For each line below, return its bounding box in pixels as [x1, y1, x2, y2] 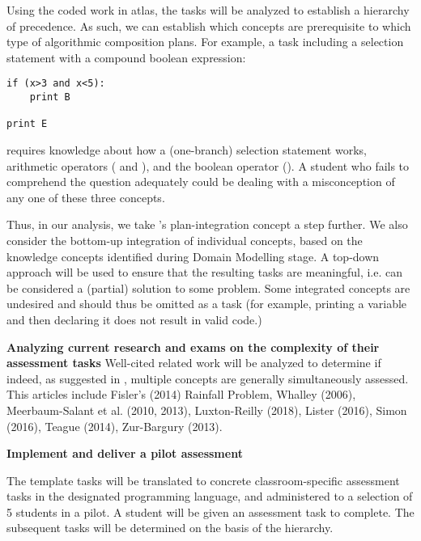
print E [6, 118, 48, 130]
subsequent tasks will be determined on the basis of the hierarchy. [6, 519, 334, 536]
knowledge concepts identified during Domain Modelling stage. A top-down [6, 247, 380, 264]
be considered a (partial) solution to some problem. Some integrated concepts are [6, 279, 410, 296]
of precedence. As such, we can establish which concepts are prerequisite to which [6, 17, 411, 34]
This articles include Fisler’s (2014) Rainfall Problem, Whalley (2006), [6, 386, 356, 403]
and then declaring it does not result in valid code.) [6, 311, 262, 328]
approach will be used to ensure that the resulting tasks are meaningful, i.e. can [6, 264, 402, 281]
